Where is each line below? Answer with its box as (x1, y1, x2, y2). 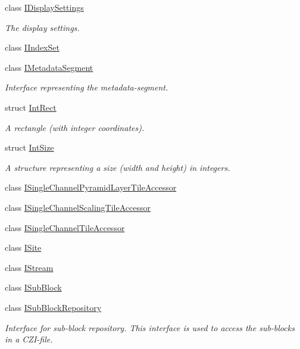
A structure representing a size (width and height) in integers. (5, 161, 230, 173)
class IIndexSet (5, 41, 60, 54)
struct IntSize (5, 141, 54, 154)
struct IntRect (5, 101, 57, 113)
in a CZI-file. (5, 333, 53, 345)
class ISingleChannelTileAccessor (5, 221, 125, 233)
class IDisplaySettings (5, 1, 84, 13)
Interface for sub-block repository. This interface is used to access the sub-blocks (5, 321, 295, 334)
